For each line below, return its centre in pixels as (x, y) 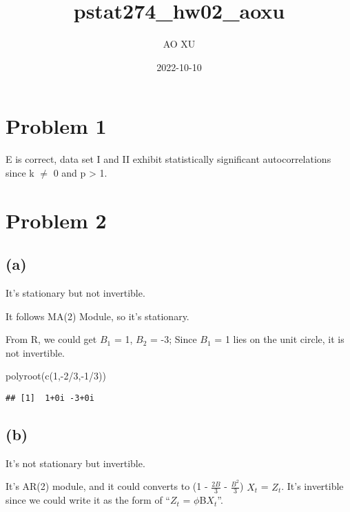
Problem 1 (56, 126)
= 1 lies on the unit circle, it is (279, 339)
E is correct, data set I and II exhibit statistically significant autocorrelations (168, 159)
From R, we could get (51, 339)
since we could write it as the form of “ (88, 500)
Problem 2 (56, 220)
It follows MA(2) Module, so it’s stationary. (97, 316)
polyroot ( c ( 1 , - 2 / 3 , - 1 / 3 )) (56, 376)
